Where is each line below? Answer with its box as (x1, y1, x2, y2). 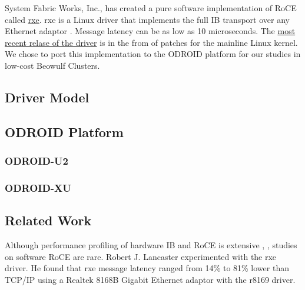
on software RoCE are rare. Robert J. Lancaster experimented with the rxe (5, 250, 277, 262)
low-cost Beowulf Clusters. (5, 59, 100, 71)
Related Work (5, 211, 92, 229)
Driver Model (5, 88, 89, 106)
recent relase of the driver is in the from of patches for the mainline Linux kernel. (5, 36, 298, 48)
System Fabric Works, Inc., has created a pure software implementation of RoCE (5, 2, 297, 14)
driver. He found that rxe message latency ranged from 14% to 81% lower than (5, 262, 289, 274)
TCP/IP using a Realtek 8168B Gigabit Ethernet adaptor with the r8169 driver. (5, 273, 296, 285)
